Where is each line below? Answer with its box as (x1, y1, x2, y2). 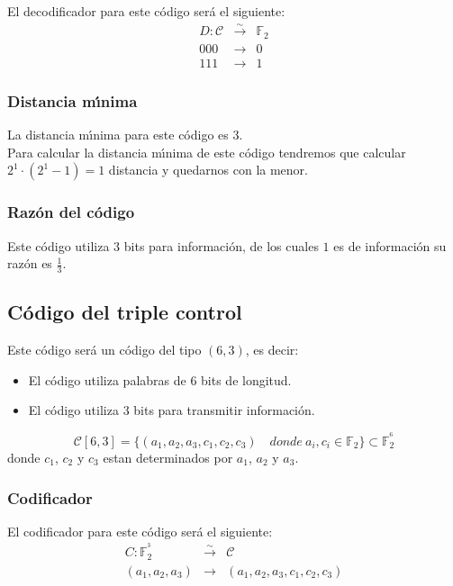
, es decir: (245, 340, 299, 359)
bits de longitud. (201, 370, 292, 389)
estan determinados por (103, 448, 233, 467)
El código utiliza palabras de (28, 370, 186, 389)
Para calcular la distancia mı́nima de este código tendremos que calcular (7, 142, 406, 161)
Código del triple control (7, 298, 242, 326)
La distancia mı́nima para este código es (7, 125, 229, 144)
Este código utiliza (7, 236, 110, 255)
